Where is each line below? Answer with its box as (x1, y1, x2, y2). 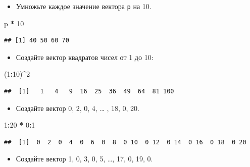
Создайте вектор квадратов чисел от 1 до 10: (16, 51, 154, 62)
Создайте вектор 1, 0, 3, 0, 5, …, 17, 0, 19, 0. (16, 153, 153, 164)
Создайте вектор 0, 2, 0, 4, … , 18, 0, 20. (16, 102, 140, 113)
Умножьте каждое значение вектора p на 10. (16, 1, 152, 11)
